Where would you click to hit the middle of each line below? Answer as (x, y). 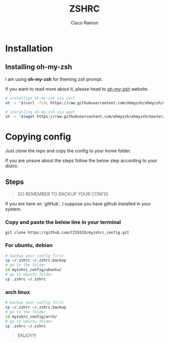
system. (13, 209)
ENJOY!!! (27, 335)
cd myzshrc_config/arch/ (31, 317)
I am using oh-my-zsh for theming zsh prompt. (54, 79)
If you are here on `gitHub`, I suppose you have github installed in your (78, 204)
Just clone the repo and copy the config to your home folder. (68, 151)
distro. (12, 166)
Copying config (38, 137)
